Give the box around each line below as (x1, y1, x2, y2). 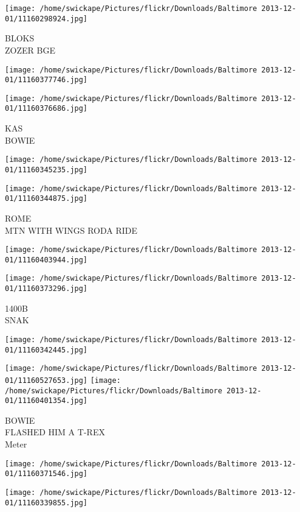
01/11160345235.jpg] (5, 165, 88, 174)
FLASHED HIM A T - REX (5, 426, 105, 438)
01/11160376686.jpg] (5, 104, 88, 113)
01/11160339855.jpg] (5, 498, 88, 507)
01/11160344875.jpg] (5, 194, 88, 203)
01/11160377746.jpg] (5, 75, 88, 85)
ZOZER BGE (5, 43, 55, 56)
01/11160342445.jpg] (5, 345, 88, 354)
